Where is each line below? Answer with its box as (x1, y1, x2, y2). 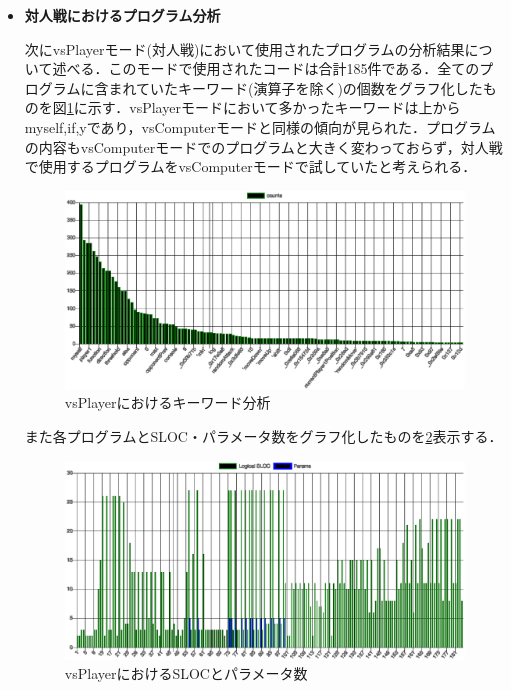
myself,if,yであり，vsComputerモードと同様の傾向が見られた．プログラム (24, 116, 496, 137)
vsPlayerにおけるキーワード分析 (64, 392, 271, 413)
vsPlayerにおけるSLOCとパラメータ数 (64, 663, 308, 684)
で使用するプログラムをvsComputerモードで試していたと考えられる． (24, 156, 477, 177)
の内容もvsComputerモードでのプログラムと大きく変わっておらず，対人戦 (24, 136, 503, 157)
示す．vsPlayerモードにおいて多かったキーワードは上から (87, 97, 461, 118)
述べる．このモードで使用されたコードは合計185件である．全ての (52, 58, 480, 79)
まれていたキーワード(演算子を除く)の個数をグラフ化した (108, 77, 483, 98)
